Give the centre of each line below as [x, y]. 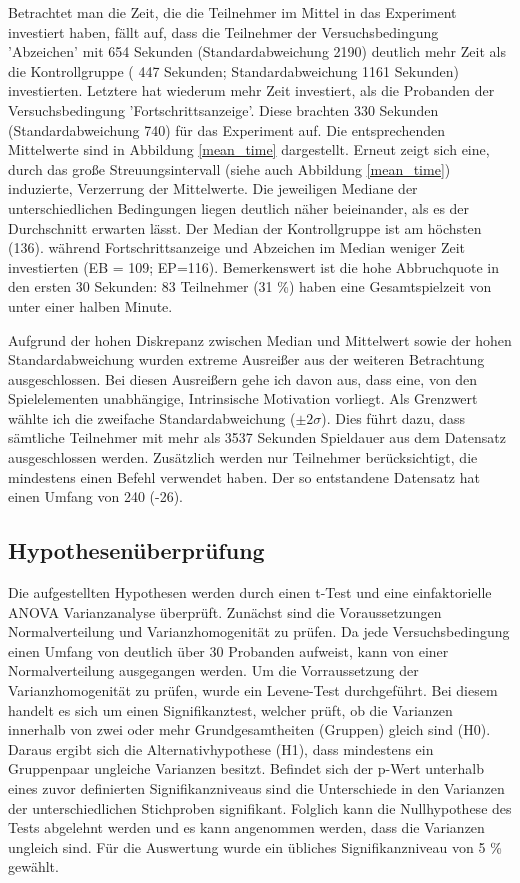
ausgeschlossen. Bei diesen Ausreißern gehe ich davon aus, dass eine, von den [243, 378]
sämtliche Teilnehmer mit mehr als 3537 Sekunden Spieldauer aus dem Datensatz [257, 437]
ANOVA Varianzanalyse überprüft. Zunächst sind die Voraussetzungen [225, 611]
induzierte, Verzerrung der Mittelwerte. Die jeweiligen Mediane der [213, 188]
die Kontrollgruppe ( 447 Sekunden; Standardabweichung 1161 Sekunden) [233, 70]
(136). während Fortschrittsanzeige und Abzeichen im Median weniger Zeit [237, 247]
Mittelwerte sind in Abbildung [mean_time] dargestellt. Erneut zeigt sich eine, [249, 149]
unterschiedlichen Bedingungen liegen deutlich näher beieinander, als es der [239, 207]
